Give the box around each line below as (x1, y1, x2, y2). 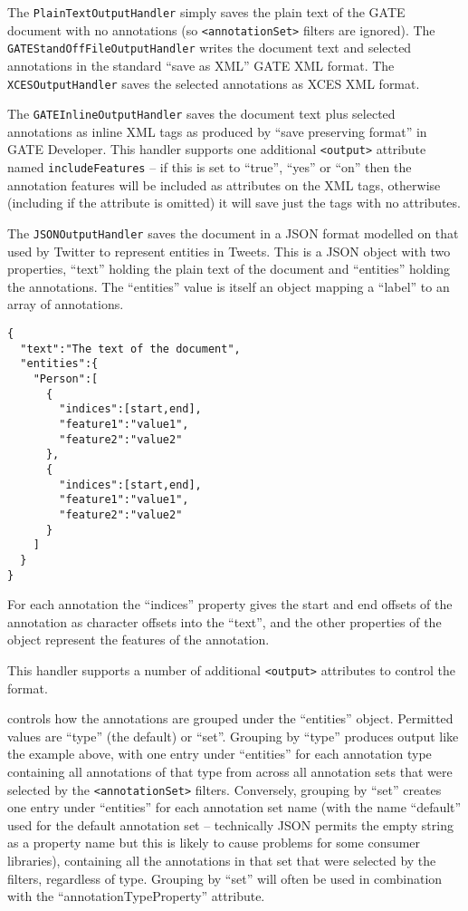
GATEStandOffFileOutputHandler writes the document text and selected (7, 38, 412, 57)
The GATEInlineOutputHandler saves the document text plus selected (7, 104, 396, 123)
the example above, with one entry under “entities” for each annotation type (7, 744, 432, 763)
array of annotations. (7, 295, 124, 314)
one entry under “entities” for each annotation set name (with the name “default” (7, 798, 462, 817)
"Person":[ (33, 372, 99, 385)
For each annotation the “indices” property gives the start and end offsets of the (7, 595, 453, 614)
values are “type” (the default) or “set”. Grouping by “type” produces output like (7, 726, 459, 745)
